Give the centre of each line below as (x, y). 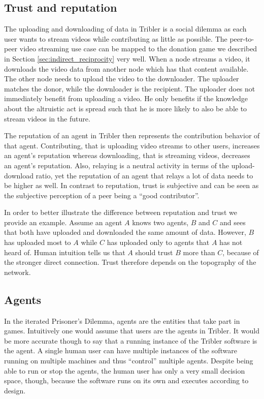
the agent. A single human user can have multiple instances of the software (121, 350)
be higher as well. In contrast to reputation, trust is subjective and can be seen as (131, 185)
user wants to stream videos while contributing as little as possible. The (116, 38)
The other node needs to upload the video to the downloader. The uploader (122, 79)
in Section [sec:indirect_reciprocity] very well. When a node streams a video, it (127, 58)
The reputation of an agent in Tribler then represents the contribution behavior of (132, 135)
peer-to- (242, 38)
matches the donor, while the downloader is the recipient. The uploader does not (130, 88)
